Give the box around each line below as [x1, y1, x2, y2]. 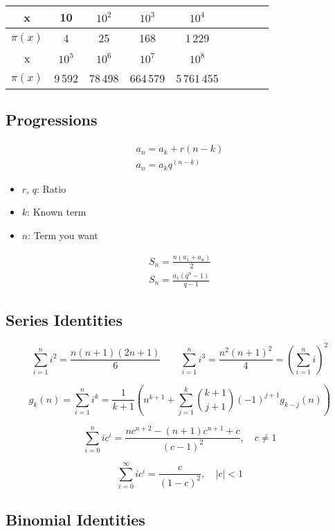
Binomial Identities [6, 508, 145, 530]
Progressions [6, 109, 98, 130]
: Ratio [36, 181, 66, 195]
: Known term [27, 204, 87, 219]
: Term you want [28, 227, 98, 242]
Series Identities [6, 309, 123, 331]
